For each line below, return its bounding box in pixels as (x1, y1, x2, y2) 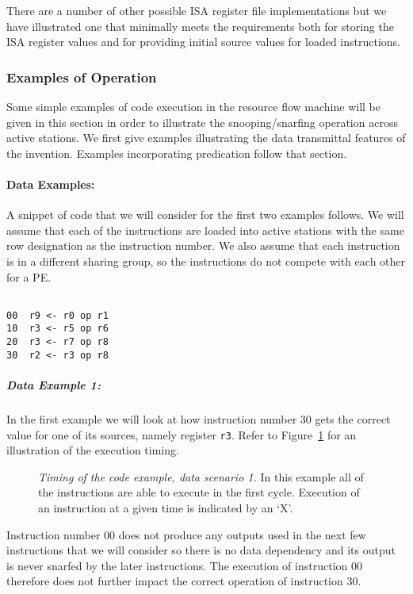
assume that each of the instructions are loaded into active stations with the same (6, 221, 404, 238)
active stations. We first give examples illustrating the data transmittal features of (6, 129, 406, 146)
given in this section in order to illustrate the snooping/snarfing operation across (6, 113, 398, 130)
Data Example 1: (6, 377, 101, 393)
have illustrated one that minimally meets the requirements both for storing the (6, 17, 394, 34)
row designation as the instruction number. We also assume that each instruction (6, 237, 400, 254)
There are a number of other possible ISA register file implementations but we (6, 2, 387, 18)
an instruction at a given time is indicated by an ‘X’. (38, 500, 293, 516)
